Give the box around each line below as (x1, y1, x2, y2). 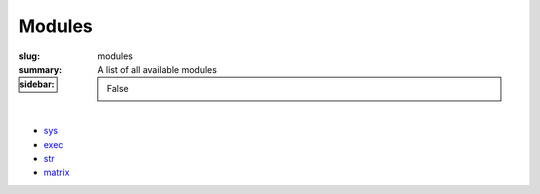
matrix (43, 166, 70, 179)
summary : (18, 63, 63, 75)
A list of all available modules (97, 63, 217, 75)
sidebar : (19, 78, 55, 90)
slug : (18, 50, 40, 62)
